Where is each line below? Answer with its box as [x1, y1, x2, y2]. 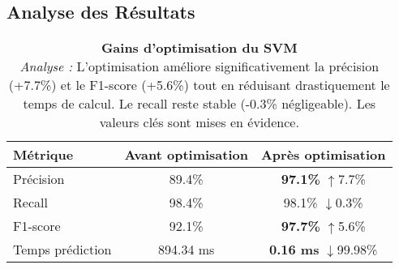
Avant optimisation [124, 145, 248, 164]
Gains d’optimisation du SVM [101, 38, 298, 58]
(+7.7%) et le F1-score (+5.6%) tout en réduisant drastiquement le [8, 75, 390, 95]
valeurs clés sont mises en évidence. [99, 113, 299, 132]
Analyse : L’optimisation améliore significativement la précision [19, 57, 380, 76]
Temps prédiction [13, 240, 112, 259]
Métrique [13, 145, 74, 164]
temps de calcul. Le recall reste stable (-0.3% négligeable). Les [23, 94, 376, 113]
